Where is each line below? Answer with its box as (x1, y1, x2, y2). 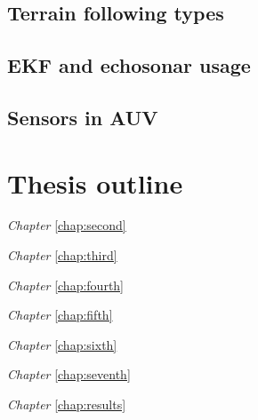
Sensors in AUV (7, 103, 158, 131)
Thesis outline (7, 164, 183, 201)
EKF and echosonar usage (7, 52, 251, 79)
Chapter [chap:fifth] (7, 305, 113, 324)
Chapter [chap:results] (7, 395, 126, 414)
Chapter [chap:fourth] (7, 275, 125, 294)
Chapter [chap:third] (7, 246, 117, 265)
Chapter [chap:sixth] (7, 335, 117, 353)
